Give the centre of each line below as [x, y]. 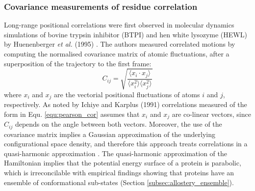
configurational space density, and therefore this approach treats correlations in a [126, 144]
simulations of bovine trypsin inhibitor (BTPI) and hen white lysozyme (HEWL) [126, 34]
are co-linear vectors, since [211, 114]
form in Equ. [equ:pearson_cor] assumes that [72, 114]
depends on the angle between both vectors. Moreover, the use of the [118, 124]
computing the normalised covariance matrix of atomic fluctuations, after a [117, 54]
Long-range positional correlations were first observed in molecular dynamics [119, 25]
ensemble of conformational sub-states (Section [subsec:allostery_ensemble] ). [119, 182]
